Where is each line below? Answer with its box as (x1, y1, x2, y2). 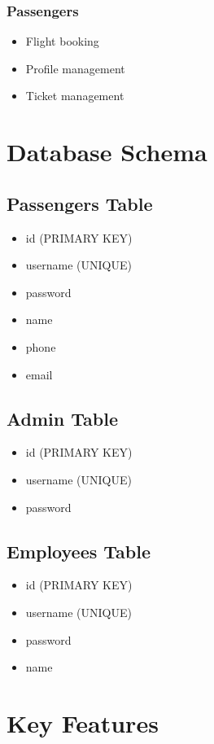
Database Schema (7, 135, 207, 168)
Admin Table (7, 405, 118, 431)
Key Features (7, 706, 159, 739)
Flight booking (25, 33, 99, 50)
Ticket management (25, 87, 124, 104)
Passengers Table (7, 190, 153, 216)
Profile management (25, 59, 125, 77)
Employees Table (7, 538, 151, 563)
